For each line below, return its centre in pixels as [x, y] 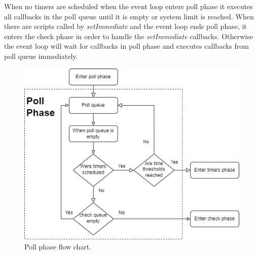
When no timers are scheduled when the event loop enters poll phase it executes [128, 6]
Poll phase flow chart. [58, 247]
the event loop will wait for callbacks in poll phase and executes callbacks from [126, 46]
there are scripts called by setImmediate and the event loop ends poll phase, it [125, 26]
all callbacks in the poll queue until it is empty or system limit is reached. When [129, 16]
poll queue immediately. [41, 56]
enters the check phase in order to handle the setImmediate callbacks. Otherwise [128, 36]
